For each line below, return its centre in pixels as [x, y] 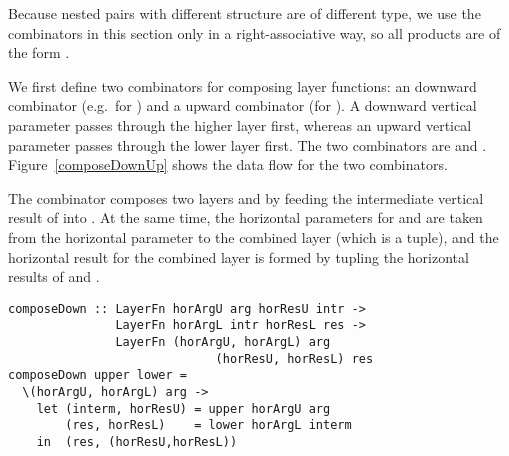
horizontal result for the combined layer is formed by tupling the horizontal [238, 256]
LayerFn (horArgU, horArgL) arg [223, 342]
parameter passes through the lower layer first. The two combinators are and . [247, 144]
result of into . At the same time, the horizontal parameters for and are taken [245, 217]
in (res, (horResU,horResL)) [137, 441]
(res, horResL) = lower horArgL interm [208, 425]
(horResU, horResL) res [294, 358]
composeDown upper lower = [97, 375]
